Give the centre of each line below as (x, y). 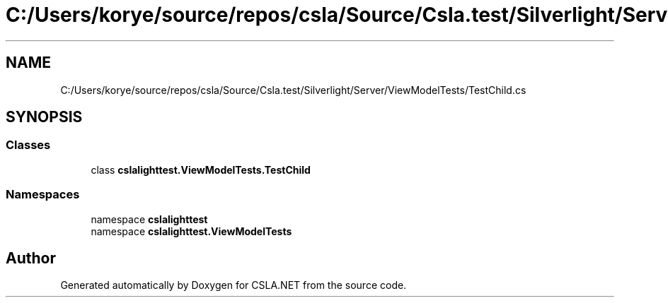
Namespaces (43, 195)
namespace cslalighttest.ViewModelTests (191, 231)
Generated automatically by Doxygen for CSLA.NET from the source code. (234, 285)
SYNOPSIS (44, 117)
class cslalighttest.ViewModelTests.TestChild (201, 170)
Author (31, 258)
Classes (28, 145)
